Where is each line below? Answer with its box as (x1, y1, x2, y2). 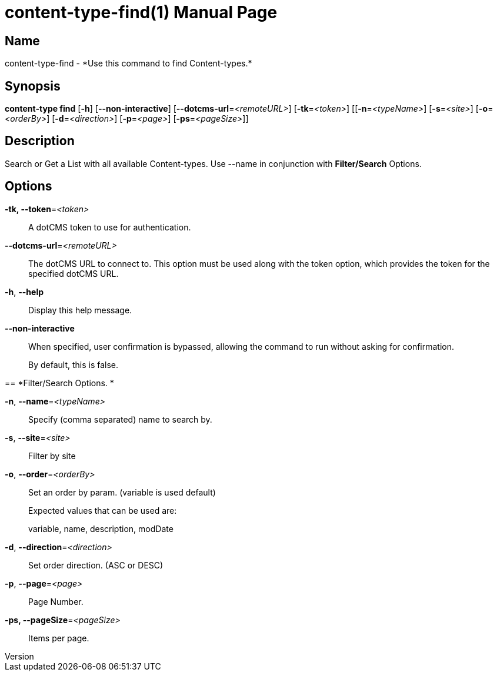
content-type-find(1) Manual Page (5, 2, 278, 22)
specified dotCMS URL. (28, 268, 119, 279)
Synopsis (5, 78, 61, 93)
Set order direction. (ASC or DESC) (28, 560, 164, 570)
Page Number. (28, 596, 84, 607)
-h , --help (5, 286, 44, 297)
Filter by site (28, 450, 76, 461)
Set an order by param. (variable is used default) (28, 487, 216, 497)
